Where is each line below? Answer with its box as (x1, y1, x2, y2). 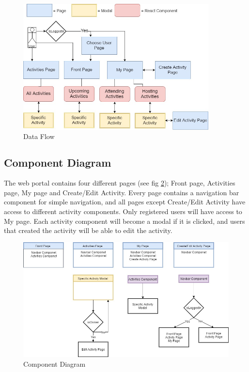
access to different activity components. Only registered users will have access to (4, 206, 242, 216)
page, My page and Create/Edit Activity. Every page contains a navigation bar (4, 187, 239, 197)
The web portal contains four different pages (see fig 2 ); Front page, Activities (4, 178, 235, 188)
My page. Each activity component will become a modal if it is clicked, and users (4, 216, 245, 226)
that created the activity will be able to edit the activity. (4, 225, 172, 235)
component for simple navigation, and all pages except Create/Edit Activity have (4, 197, 246, 207)
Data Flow (23, 131, 55, 141)
